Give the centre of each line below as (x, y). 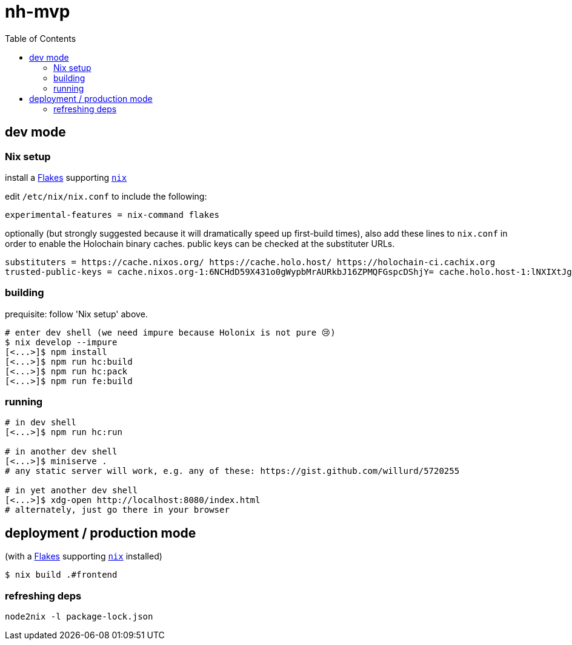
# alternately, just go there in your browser (117, 510)
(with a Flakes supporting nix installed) (84, 556)
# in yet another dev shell (71, 491)
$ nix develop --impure (61, 342)
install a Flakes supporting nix (66, 177)
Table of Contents (41, 38)
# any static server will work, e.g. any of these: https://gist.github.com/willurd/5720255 (232, 471)
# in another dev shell (61, 452)
